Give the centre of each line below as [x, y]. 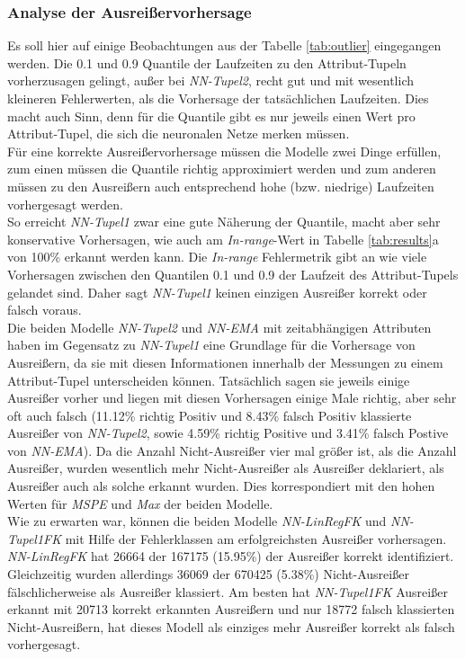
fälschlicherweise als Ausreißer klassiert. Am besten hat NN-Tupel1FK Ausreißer [228, 591]
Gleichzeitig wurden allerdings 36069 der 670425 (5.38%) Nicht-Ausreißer [208, 574]
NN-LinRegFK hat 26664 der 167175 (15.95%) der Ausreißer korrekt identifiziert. [231, 556]
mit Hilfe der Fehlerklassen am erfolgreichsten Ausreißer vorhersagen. [256, 538]
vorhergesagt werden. [65, 204]
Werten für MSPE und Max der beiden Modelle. [140, 503]
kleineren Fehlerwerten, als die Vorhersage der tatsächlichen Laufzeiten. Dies [218, 98]
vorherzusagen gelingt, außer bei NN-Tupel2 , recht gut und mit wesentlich [210, 80]
